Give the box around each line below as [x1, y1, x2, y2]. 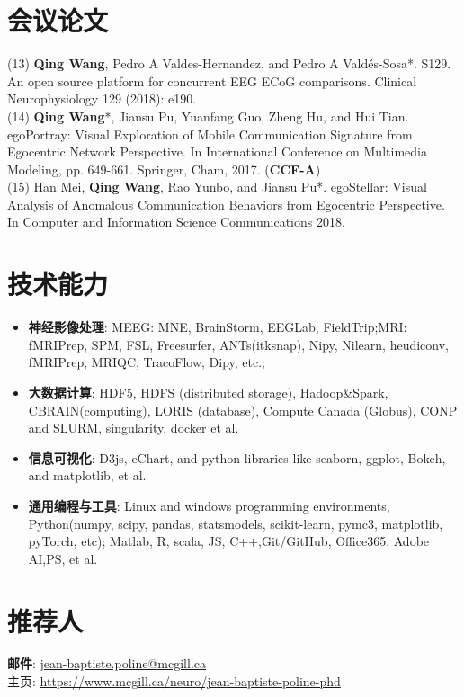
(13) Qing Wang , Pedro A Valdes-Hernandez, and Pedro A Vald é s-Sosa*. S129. [7, 54, 451, 73]
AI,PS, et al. [28, 549, 98, 567]
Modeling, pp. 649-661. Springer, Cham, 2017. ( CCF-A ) [7, 159, 321, 178]
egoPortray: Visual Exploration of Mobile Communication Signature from [7, 124, 413, 143]
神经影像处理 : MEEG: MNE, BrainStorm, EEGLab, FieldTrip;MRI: [28, 317, 407, 336]
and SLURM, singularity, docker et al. [28, 418, 239, 437]
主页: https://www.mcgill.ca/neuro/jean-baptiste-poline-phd [7, 672, 341, 691]
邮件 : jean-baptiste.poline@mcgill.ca [7, 654, 206, 673]
